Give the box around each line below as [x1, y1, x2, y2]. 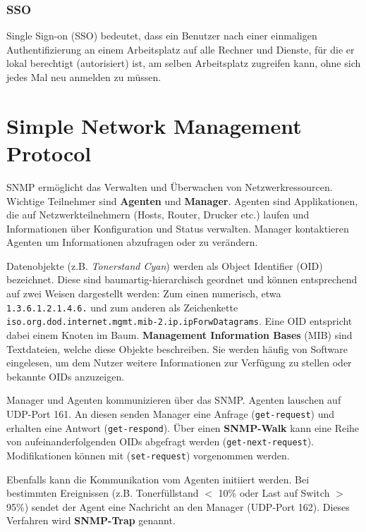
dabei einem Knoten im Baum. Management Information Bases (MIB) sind [6, 327, 353, 342]
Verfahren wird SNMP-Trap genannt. [6, 513, 176, 528]
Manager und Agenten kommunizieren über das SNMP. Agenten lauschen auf [6, 392, 341, 407]
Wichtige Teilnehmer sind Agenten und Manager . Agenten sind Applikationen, [6, 193, 358, 208]
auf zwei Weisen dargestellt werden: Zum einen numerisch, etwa [6, 286, 281, 301]
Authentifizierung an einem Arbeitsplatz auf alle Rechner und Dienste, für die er [6, 42, 355, 56]
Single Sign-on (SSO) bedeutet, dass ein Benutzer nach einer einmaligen [6, 28, 317, 43]
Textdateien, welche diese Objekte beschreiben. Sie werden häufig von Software [6, 341, 348, 356]
